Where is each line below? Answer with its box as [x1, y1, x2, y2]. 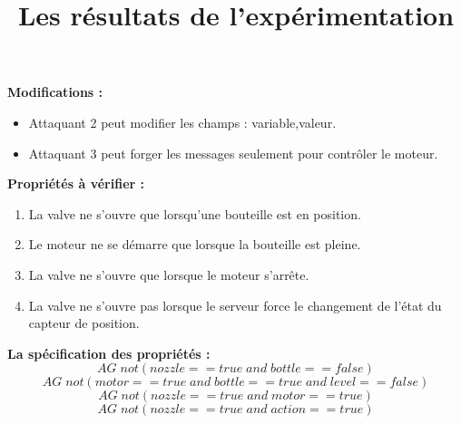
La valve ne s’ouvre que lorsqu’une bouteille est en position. [28, 204, 361, 223]
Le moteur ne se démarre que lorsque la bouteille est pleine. [28, 235, 361, 254]
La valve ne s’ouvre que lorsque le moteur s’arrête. [28, 265, 309, 284]
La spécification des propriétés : [7, 343, 211, 362]
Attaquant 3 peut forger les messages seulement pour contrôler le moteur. [28, 143, 438, 162]
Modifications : [7, 82, 103, 101]
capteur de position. [28, 313, 140, 332]
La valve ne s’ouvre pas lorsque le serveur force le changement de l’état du [28, 295, 442, 314]
